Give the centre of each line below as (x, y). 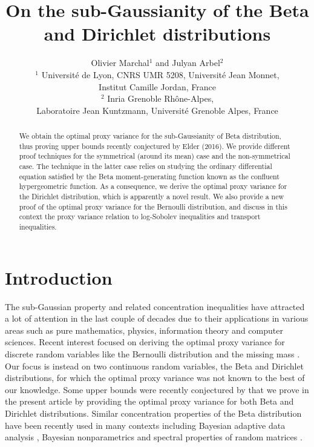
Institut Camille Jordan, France (157, 86)
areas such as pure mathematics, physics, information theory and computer (144, 330)
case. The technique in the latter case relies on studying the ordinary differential (146, 166)
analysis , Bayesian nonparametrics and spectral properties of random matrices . (154, 437)
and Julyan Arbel (188, 63)
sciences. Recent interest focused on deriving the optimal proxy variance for (145, 342)
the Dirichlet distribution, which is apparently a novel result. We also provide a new (152, 197)
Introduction (59, 277)
